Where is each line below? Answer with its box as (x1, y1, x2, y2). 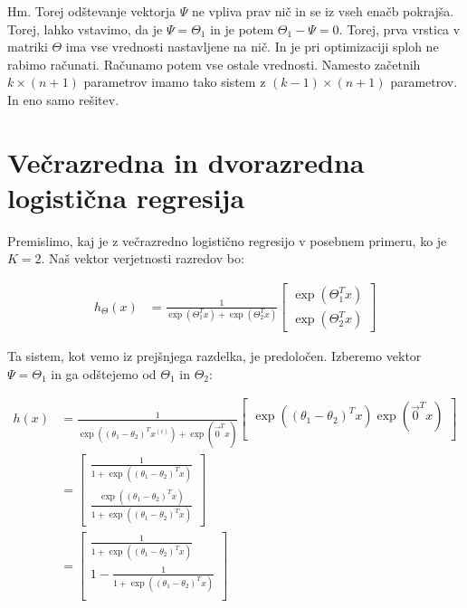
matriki (7, 37, 48, 56)
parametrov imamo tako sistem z (83, 72, 266, 91)
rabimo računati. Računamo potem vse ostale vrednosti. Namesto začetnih (7, 54, 421, 73)
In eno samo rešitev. (7, 90, 119, 109)
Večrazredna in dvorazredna (7, 143, 365, 180)
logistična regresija (7, 178, 245, 215)
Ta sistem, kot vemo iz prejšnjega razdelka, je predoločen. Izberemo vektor (7, 347, 422, 366)
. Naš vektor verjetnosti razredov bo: (41, 249, 244, 268)
